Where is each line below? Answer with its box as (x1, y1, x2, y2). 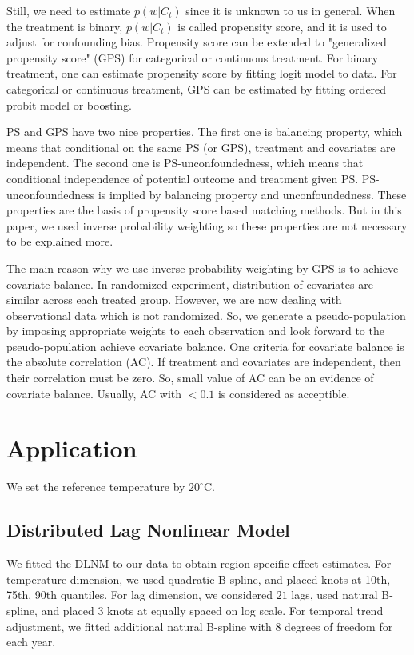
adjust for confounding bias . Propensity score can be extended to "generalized (6, 34, 387, 50)
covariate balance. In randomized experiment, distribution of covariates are (6, 275, 373, 292)
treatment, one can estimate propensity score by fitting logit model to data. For (6, 65, 397, 82)
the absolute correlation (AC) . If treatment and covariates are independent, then (6, 353, 401, 370)
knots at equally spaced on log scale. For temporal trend (107, 601, 384, 618)
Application (6, 432, 137, 465)
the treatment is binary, (6, 18, 123, 34)
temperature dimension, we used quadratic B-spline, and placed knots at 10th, (6, 570, 391, 587)
